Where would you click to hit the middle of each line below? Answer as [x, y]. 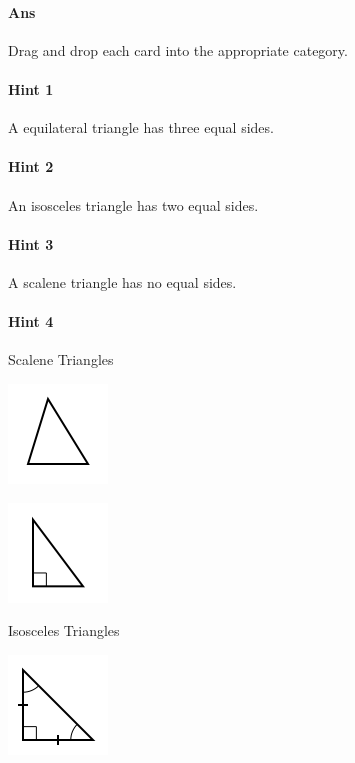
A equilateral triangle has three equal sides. [141, 127]
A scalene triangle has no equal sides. [122, 281]
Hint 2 [31, 166]
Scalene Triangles [61, 359]
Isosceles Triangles [64, 630]
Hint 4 [31, 321]
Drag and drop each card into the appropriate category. [178, 49]
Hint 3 [31, 243]
